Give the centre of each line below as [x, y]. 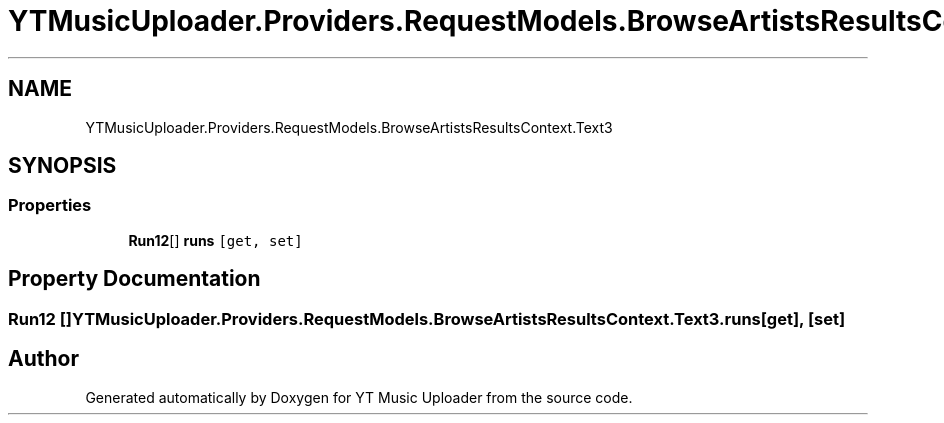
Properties [50, 205]
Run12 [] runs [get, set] [215, 240]
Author [43, 359]
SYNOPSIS [62, 166]
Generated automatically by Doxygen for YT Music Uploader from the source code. [359, 397]
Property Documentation [134, 279]
